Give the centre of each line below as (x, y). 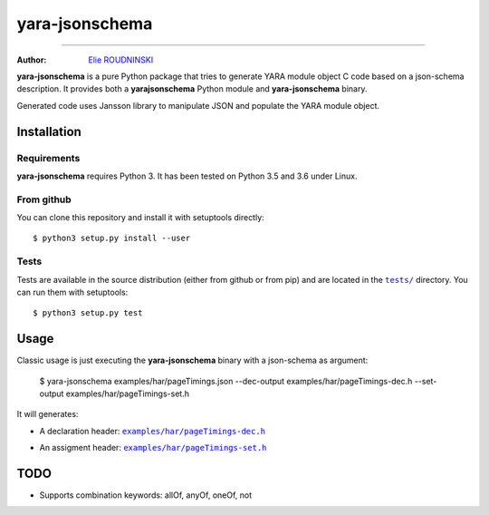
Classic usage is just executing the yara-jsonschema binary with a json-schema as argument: (192, 360)
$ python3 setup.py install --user (112, 238)
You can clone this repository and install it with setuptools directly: (140, 218)
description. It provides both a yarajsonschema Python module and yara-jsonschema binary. (192, 89)
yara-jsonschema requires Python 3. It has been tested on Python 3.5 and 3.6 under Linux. (187, 176)
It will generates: (48, 414)
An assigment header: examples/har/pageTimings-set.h (153, 448)
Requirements (48, 158)
